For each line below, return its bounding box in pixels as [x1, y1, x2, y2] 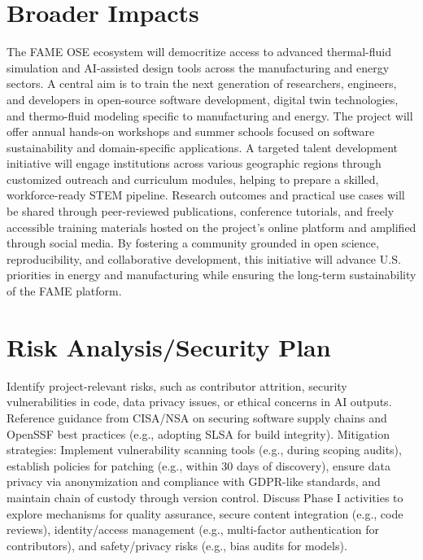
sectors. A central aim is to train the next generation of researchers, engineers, [7, 75, 397, 92]
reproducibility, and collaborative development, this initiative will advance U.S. [7, 250, 401, 267]
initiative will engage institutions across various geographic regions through [7, 155, 382, 172]
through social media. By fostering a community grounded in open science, [7, 234, 379, 252]
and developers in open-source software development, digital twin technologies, [7, 90, 399, 107]
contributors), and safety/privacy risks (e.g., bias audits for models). [7, 536, 347, 553]
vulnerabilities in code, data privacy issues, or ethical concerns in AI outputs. [7, 393, 392, 410]
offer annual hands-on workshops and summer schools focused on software [7, 123, 375, 140]
